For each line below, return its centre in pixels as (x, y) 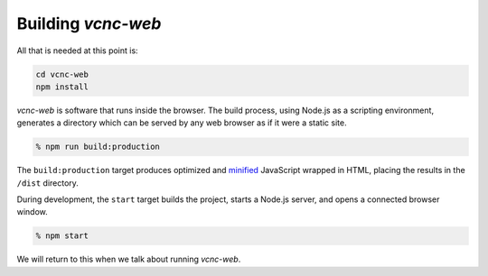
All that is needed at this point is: (78, 51)
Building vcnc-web (89, 23)
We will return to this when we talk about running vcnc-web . (129, 259)
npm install (62, 87)
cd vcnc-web (62, 74)
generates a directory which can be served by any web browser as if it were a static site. (182, 123)
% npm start (62, 236)
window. (33, 212)
